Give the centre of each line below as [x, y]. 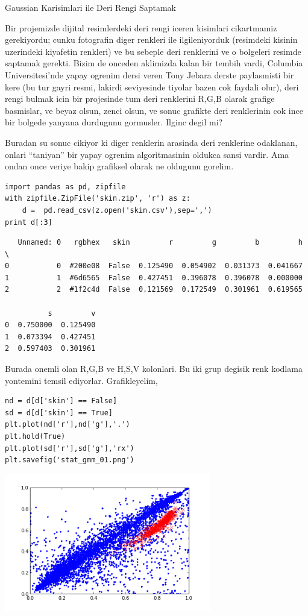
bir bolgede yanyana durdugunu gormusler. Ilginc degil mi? [114, 122]
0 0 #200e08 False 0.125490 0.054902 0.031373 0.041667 [154, 266]
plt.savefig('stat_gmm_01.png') [70, 460]
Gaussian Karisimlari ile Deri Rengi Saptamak [90, 7]
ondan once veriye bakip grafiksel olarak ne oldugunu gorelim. [119, 166]
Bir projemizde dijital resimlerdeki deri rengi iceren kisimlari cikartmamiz [141, 27]
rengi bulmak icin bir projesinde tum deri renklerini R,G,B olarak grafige [140, 99]
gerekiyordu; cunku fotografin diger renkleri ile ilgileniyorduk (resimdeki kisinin [151, 39]
